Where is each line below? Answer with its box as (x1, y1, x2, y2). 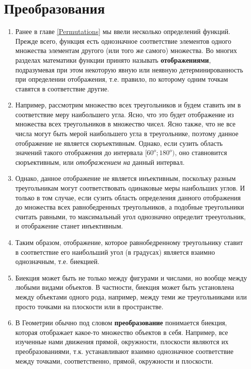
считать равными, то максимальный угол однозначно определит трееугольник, (15, 211, 246, 221)
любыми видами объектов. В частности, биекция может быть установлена (15, 282, 234, 292)
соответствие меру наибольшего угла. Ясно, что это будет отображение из (15, 109, 234, 119)
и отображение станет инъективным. (15, 221, 123, 231)
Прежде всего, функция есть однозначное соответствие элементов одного (15, 35, 232, 46)
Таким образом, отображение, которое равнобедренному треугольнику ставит (15, 237, 243, 247)
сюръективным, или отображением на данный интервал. (15, 157, 185, 167)
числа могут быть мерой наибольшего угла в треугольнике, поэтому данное (15, 128, 238, 139)
